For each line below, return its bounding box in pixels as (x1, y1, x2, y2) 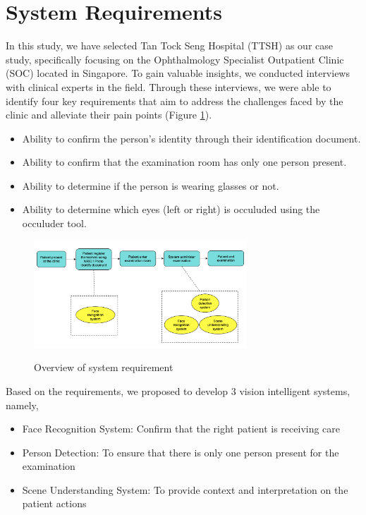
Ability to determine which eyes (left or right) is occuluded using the (22, 202, 320, 217)
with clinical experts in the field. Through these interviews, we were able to (6, 79, 331, 94)
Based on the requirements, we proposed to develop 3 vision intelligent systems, (6, 383, 350, 398)
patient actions (22, 496, 87, 511)
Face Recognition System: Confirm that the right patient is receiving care (22, 421, 341, 436)
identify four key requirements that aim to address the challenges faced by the (6, 93, 343, 108)
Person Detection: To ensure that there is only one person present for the (22, 444, 339, 459)
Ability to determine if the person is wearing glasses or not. (22, 178, 279, 193)
